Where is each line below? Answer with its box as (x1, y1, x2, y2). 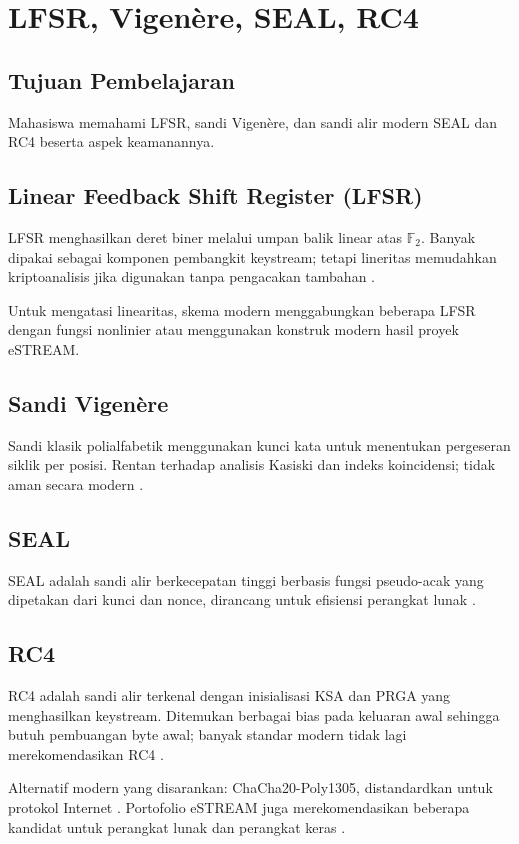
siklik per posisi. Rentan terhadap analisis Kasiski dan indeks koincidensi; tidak (8, 454, 496, 475)
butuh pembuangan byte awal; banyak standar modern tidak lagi (8, 724, 407, 745)
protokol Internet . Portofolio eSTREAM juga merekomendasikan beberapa (8, 797, 470, 818)
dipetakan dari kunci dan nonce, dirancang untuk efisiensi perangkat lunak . (8, 589, 476, 610)
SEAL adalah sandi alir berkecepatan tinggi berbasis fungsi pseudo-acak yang (8, 569, 484, 590)
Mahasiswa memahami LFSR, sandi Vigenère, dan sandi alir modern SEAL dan (8, 111, 498, 132)
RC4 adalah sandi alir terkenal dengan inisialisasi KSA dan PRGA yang (8, 685, 451, 706)
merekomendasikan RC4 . (8, 743, 164, 764)
